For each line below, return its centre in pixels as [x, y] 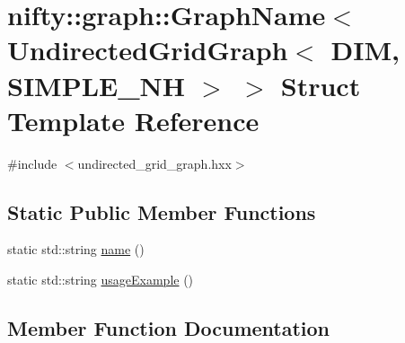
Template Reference [133, 120]
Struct [321, 85]
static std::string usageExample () [101, 280]
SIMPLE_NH [96, 85]
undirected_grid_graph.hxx [154, 163]
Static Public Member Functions [162, 211]
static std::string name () [76, 249]
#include [32, 163]
